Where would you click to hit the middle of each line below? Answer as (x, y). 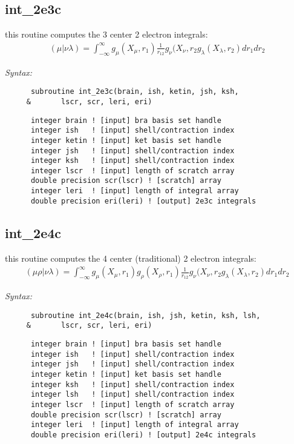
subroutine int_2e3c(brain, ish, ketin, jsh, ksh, (135, 92)
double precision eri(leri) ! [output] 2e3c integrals (143, 201)
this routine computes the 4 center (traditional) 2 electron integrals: (131, 258)
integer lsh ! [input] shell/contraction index (132, 395)
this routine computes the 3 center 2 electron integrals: (106, 34)
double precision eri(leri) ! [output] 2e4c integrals (143, 435)
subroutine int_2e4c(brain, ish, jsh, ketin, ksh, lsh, (145, 315)
